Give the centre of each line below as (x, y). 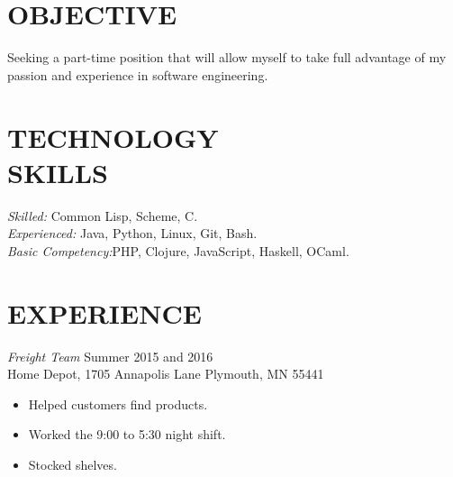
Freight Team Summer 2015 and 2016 (110, 356)
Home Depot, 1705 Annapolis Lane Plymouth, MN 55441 (166, 374)
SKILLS (58, 172)
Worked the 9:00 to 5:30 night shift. (127, 434)
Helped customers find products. (118, 404)
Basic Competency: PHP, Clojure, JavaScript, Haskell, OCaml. (178, 250)
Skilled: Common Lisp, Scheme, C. (103, 215)
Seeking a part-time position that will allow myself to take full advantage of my (227, 57)
